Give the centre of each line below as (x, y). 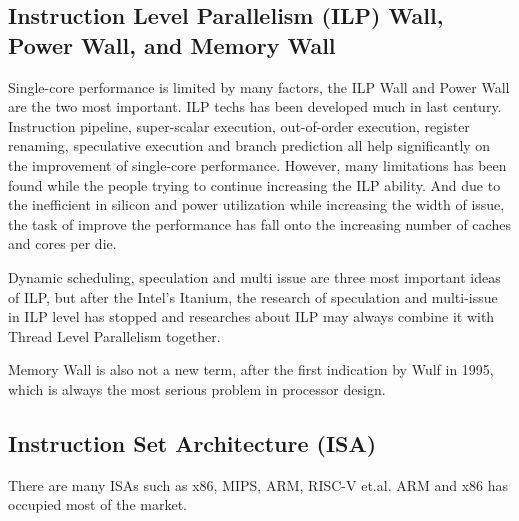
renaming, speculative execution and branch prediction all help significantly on (249, 145)
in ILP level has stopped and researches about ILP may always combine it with (251, 316)
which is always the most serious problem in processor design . (197, 388)
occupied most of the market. (97, 504)
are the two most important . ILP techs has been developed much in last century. (255, 106)
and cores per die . (62, 243)
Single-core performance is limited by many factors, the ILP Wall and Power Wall (259, 86)
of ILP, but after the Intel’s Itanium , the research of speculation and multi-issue (253, 296)
